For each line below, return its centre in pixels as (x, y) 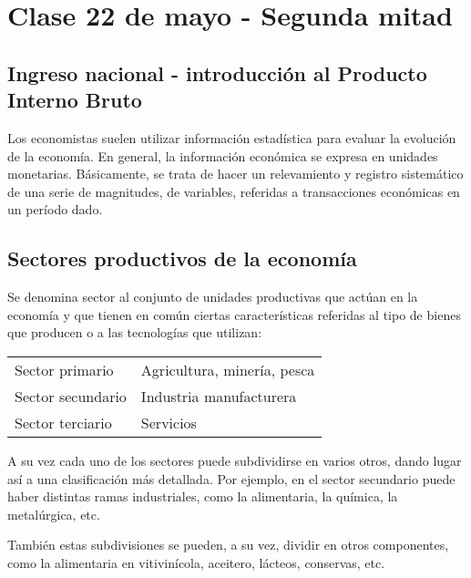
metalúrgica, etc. (54, 514)
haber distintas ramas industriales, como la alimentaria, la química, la (203, 496)
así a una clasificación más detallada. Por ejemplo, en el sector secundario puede (231, 478)
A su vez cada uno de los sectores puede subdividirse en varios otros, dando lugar (235, 460)
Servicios (169, 422)
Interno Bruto (75, 100)
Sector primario (64, 369)
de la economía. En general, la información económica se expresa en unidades (223, 155)
